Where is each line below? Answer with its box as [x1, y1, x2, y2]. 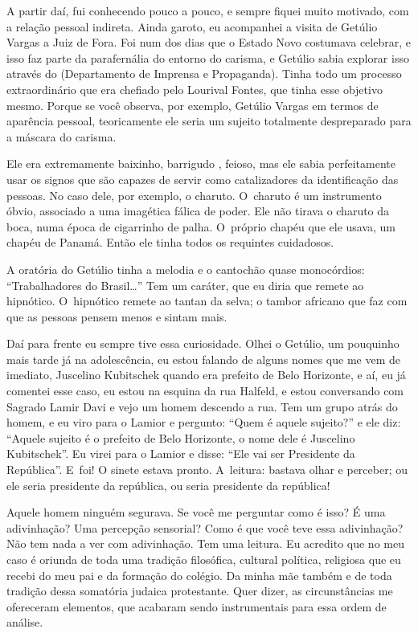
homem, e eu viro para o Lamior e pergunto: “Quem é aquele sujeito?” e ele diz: [6, 414, 401, 431]
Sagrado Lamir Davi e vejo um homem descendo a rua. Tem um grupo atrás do [6, 398, 398, 415]
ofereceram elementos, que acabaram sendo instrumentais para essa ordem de [6, 598, 387, 615]
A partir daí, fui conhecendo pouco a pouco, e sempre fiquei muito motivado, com [6, 2, 409, 18]
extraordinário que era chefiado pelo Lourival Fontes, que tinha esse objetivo [6, 80, 383, 97]
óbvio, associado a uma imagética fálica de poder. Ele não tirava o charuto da [6, 202, 390, 219]
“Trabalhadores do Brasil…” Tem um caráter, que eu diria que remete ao [6, 276, 364, 293]
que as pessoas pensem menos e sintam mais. [6, 308, 227, 325]
